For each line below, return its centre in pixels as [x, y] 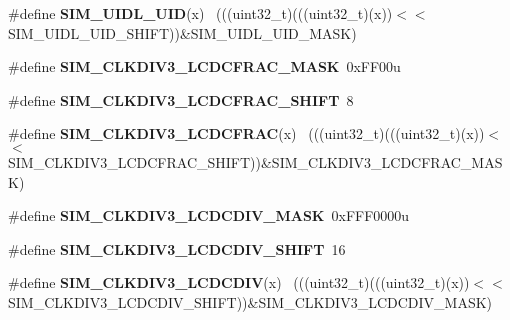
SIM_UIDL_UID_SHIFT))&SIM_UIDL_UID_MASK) [182, 32]
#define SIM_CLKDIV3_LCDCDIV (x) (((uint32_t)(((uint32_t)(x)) [239, 282]
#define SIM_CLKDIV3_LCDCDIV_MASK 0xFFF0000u [209, 215]
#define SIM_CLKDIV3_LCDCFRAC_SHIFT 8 [181, 99]
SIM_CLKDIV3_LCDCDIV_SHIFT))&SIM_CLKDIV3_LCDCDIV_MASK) [250, 301]
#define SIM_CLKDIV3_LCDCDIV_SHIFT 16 [177, 248]
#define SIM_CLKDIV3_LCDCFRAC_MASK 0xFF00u [204, 66]
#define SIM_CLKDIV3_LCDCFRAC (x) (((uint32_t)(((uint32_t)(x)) [246, 133]
